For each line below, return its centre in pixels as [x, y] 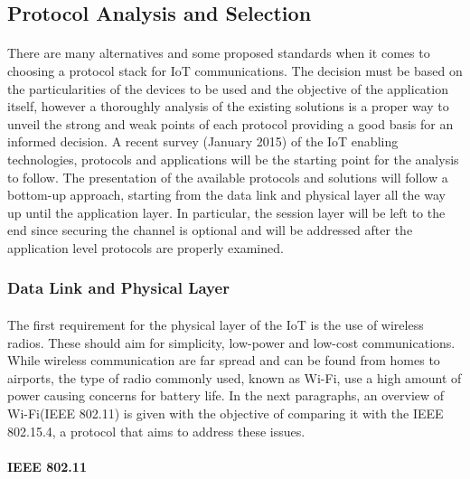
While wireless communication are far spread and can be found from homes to [224, 360]
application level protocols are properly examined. [146, 247]
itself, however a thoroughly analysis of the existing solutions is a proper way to [228, 106]
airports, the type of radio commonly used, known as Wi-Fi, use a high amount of [235, 377]
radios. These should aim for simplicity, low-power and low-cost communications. [231, 342]
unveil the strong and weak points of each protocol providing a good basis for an [230, 123]
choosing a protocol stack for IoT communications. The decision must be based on [235, 70]
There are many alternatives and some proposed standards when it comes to [219, 53]
